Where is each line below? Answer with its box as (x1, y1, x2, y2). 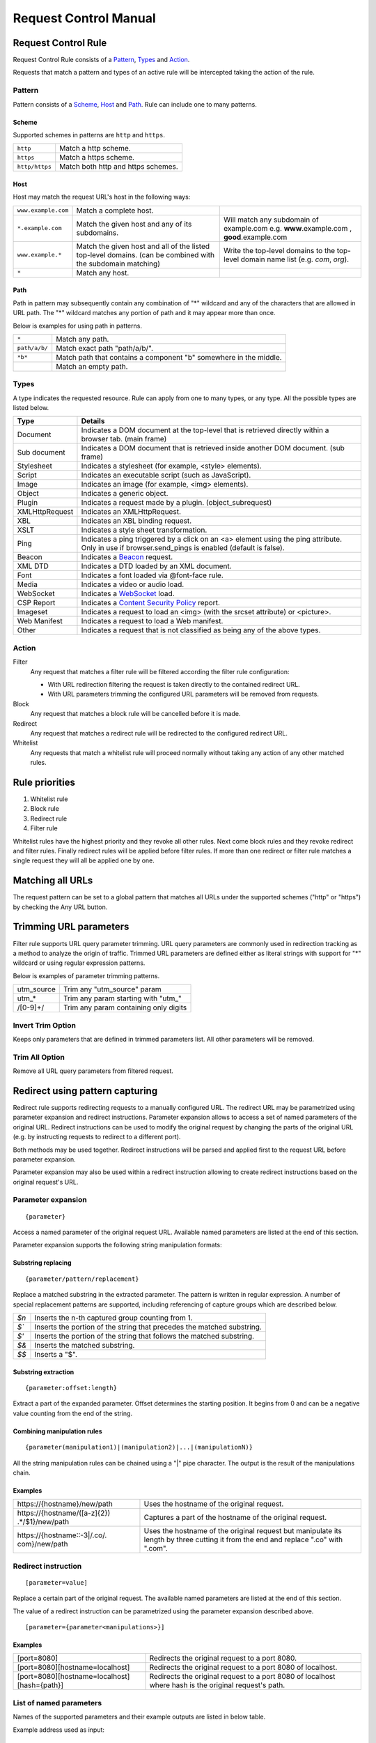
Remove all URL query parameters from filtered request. (13, 1067, 174, 1075)
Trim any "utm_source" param (63, 984, 162, 994)
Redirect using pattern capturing (13, 1085, 158, 1097)
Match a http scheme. (59, 144, 132, 153)
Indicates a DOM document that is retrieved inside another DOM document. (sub (81, 443, 345, 453)
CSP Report (17, 598, 56, 608)
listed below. (13, 404, 49, 412)
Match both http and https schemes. (59, 162, 179, 172)
